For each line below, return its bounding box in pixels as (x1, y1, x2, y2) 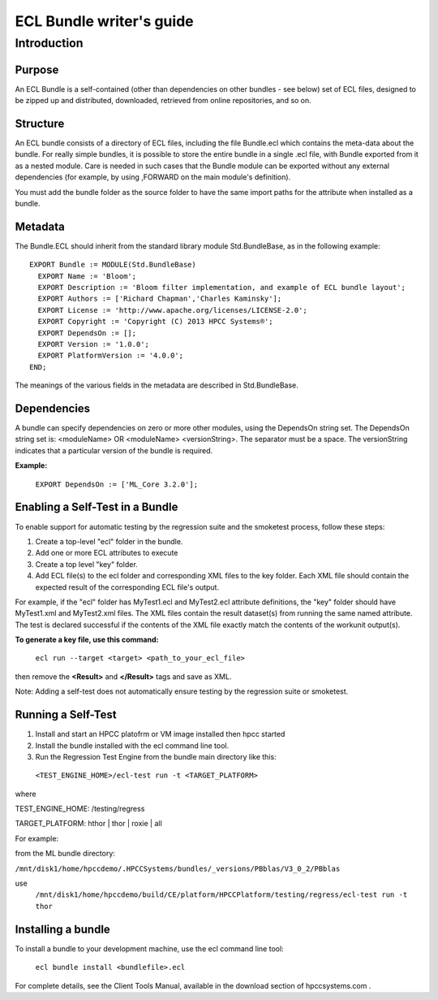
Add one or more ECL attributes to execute (35, 548, 178, 558)
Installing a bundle (15, 922, 111, 936)
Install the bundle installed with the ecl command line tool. (35, 740, 230, 751)
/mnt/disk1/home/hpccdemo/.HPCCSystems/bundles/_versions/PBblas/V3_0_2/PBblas (15, 864, 341, 873)
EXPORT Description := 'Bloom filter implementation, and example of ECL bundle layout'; (37, 283, 406, 292)
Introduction (15, 36, 84, 50)
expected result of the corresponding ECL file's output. (35, 582, 219, 592)
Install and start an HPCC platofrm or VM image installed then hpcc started (35, 729, 286, 739)
